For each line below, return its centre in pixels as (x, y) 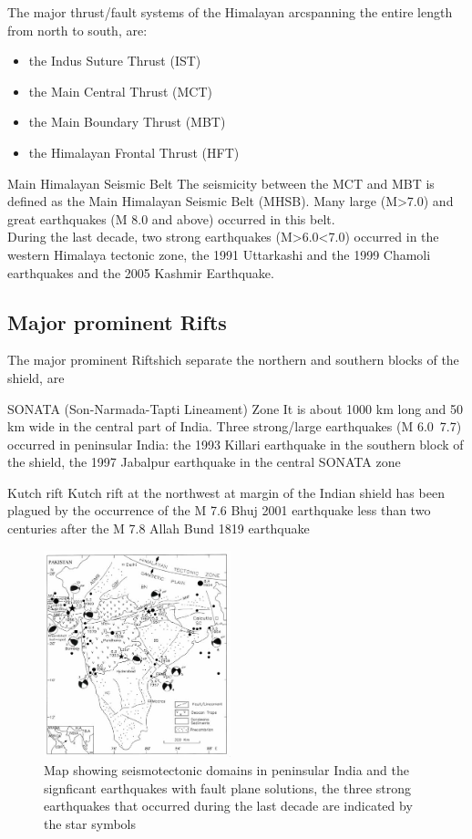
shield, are (36, 377)
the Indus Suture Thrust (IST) (115, 61)
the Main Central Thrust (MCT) (121, 91)
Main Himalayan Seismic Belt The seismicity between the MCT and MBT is (221, 183)
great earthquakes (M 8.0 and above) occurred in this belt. (171, 218)
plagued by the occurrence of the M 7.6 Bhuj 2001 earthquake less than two (219, 510)
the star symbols (90, 823)
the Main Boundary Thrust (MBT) (127, 122)
